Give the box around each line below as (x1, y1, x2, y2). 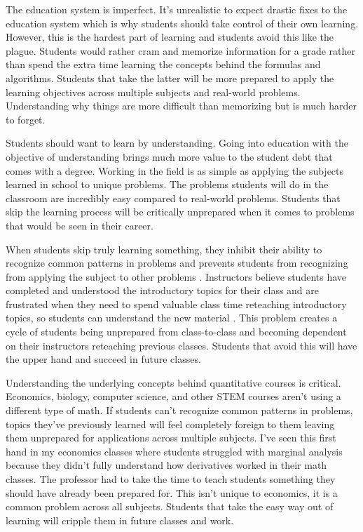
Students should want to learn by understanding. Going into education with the (6, 135, 348, 150)
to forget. (6, 112, 46, 126)
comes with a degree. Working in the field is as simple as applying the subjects (6, 163, 344, 178)
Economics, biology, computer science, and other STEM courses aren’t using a (6, 389, 341, 404)
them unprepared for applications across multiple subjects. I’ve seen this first (6, 430, 336, 445)
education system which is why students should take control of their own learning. (6, 15, 359, 30)
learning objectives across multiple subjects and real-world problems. (6, 84, 301, 99)
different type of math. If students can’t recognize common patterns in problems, (6, 403, 353, 418)
